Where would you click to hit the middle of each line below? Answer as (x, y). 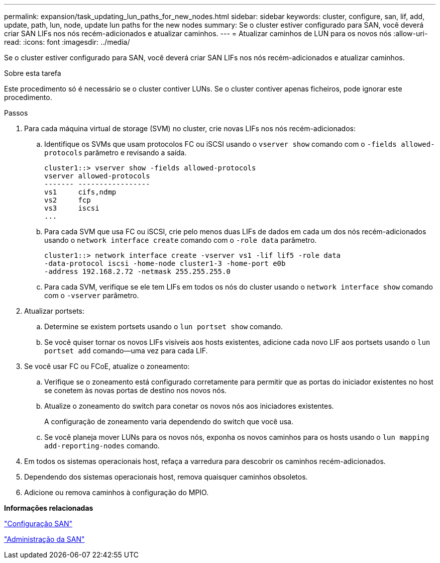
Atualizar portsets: (54, 311)
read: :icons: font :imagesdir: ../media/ (67, 42)
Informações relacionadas (49, 508)
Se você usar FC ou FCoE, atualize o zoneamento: (107, 366)
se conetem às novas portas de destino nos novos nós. (136, 390)
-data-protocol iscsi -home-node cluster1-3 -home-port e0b (165, 263)
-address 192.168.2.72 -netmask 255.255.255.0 (137, 271)
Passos (16, 113)
